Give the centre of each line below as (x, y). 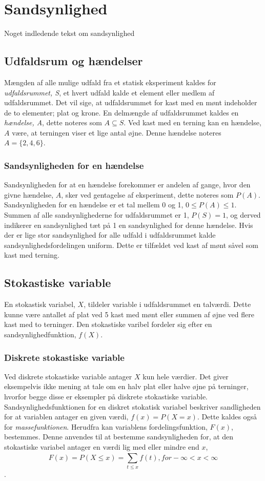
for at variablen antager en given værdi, (66, 417)
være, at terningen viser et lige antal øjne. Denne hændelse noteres (117, 132)
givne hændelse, (29, 194)
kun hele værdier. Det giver (186, 376)
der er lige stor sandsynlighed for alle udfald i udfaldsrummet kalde (110, 235)
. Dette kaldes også (227, 417)
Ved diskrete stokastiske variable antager (68, 376)
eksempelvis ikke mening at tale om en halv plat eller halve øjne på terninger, (126, 386)
